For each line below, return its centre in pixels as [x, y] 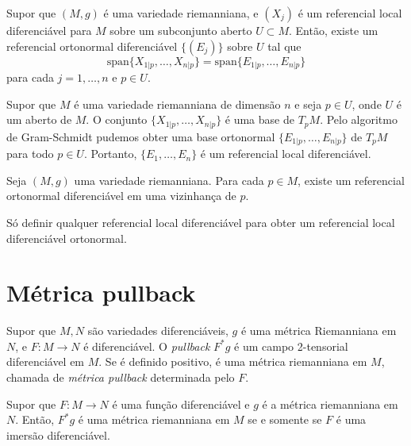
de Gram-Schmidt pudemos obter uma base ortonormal [141, 136]
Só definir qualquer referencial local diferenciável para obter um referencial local [201, 222]
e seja [308, 104]
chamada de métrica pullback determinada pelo [121, 377]
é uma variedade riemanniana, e [181, 13]
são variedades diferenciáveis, [158, 331]
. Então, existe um [333, 30]
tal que [284, 46]
